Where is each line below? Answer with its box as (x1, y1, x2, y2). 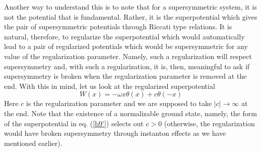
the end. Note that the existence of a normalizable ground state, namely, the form (4, 108, 257, 118)
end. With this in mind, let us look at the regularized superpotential (4, 80, 215, 91)
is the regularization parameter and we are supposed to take (26, 98, 212, 109)
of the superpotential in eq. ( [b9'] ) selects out (4, 118, 144, 128)
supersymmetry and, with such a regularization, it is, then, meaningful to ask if (4, 61, 250, 71)
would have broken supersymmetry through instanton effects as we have (4, 128, 226, 138)
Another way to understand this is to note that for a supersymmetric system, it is (4, 2, 257, 12)
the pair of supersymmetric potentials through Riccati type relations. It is (4, 21, 232, 32)
